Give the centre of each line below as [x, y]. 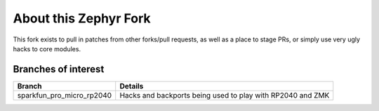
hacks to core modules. [47, 48]
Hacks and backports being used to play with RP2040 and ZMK [225, 95]
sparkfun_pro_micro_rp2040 [65, 95]
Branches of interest [59, 69]
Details [132, 86]
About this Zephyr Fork [82, 18]
